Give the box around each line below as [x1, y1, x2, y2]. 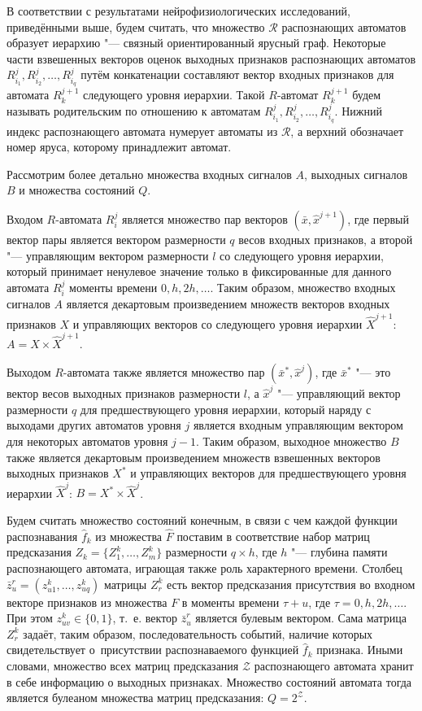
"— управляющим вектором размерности [7, 246, 209, 264]
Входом [7, 211, 43, 227]
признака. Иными [316, 641, 403, 658]
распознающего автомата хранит [254, 656, 414, 674]
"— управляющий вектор [276, 385, 401, 402]
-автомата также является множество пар [63, 364, 265, 381]
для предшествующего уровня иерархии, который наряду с [80, 400, 372, 417]
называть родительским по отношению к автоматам [7, 102, 261, 119]
